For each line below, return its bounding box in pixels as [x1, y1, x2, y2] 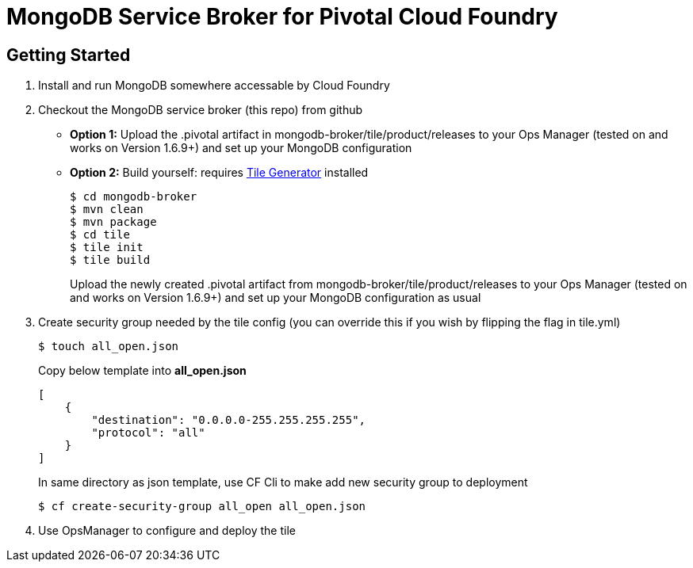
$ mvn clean [70, 203, 144, 216]
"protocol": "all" [91, 426, 205, 440]
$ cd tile [70, 228, 130, 242]
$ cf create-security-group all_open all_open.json [38, 500, 366, 513]
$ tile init [70, 241, 144, 254]
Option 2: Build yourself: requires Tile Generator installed [70, 166, 369, 180]
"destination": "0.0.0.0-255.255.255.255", [91, 414, 366, 427]
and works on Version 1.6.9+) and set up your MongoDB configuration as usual [70, 291, 481, 305]
